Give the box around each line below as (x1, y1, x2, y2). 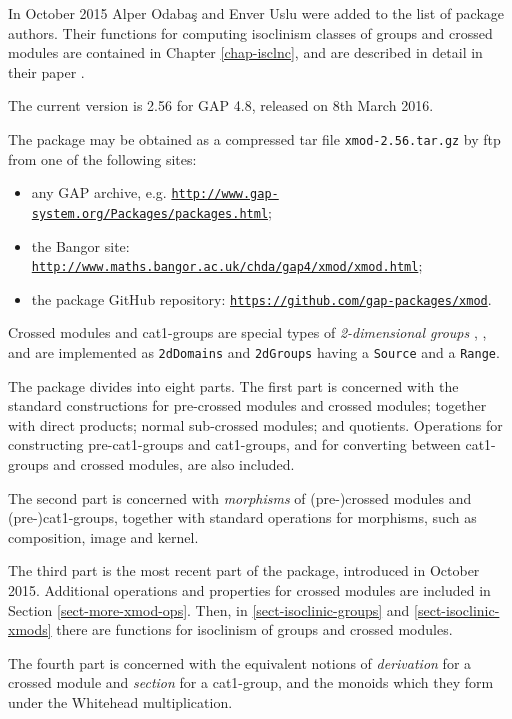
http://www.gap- (171, 187, 279, 202)
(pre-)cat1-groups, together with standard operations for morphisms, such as (8, 507, 477, 528)
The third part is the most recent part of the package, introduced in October (8, 560, 480, 581)
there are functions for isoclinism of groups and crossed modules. (56, 619, 453, 640)
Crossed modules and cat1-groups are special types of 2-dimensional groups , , (8, 322, 487, 343)
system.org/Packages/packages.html (31, 206, 269, 221)
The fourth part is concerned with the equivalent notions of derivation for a (8, 652, 472, 673)
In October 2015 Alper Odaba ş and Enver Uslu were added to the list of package (8, 3, 505, 23)
